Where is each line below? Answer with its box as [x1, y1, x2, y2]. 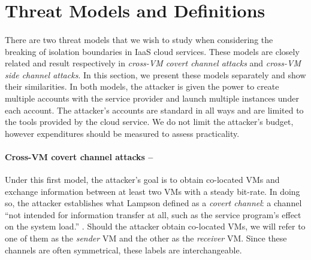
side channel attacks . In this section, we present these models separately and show [5, 68, 306, 81]
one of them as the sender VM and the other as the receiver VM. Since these [5, 232, 287, 244]
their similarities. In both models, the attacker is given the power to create [5, 80, 279, 93]
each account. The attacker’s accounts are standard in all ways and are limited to [5, 103, 304, 116]
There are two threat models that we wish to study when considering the [5, 33, 273, 45]
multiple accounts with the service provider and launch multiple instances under [5, 91, 299, 104]
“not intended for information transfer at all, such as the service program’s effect [5, 208, 301, 221]
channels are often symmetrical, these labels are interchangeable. [5, 243, 242, 256]
